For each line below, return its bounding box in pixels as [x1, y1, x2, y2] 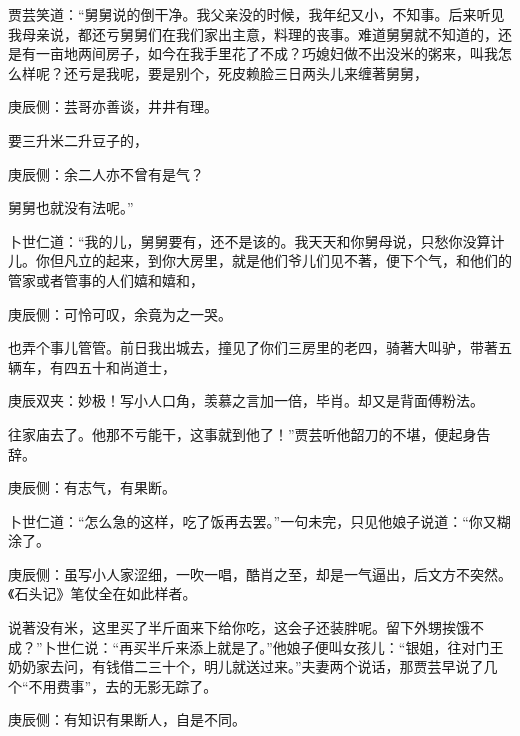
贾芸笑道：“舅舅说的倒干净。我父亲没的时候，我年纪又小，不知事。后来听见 [8, 4, 505, 24]
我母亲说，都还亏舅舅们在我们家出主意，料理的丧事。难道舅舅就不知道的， [8, 23, 498, 44]
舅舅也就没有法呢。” [8, 197, 134, 218]
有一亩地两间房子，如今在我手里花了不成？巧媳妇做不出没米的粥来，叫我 [21, 43, 498, 64]
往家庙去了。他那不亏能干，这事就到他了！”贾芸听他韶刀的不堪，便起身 [8, 423, 477, 444]
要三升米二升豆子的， [8, 129, 148, 150]
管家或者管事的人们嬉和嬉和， [8, 269, 204, 290]
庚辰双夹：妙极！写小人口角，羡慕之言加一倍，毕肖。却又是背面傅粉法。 [8, 390, 484, 411]
